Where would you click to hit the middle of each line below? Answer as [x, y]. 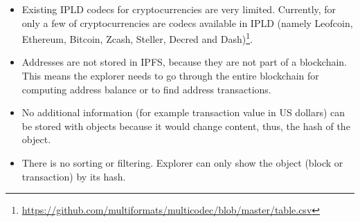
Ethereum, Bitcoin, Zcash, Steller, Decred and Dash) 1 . [137, 38]
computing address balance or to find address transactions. [146, 89]
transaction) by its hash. [74, 176]
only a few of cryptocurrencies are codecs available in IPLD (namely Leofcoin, [187, 22]
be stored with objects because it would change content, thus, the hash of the [186, 126]
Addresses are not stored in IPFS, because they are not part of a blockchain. [184, 62]
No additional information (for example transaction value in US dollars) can [183, 112]
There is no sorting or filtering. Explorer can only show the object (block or [182, 163]
